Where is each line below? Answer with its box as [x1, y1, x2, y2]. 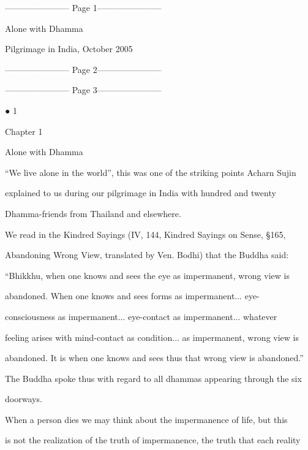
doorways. [5, 392, 42, 405]
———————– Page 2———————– [5, 63, 162, 75]
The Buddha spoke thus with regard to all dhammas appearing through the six [5, 372, 302, 384]
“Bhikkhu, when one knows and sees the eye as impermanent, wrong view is [5, 269, 290, 281]
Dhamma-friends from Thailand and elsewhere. [5, 207, 181, 219]
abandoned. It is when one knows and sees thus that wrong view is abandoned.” [5, 351, 304, 364]
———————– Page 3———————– [5, 83, 162, 96]
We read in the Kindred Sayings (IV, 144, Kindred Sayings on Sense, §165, [5, 227, 286, 240]
